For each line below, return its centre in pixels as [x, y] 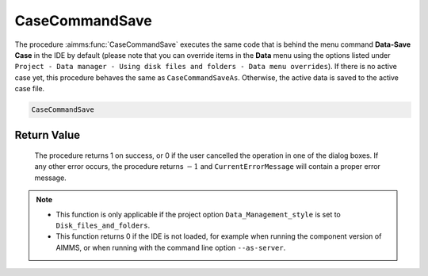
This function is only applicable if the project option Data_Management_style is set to [198, 214]
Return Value [48, 135]
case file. [30, 89]
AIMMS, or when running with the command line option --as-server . [171, 247]
